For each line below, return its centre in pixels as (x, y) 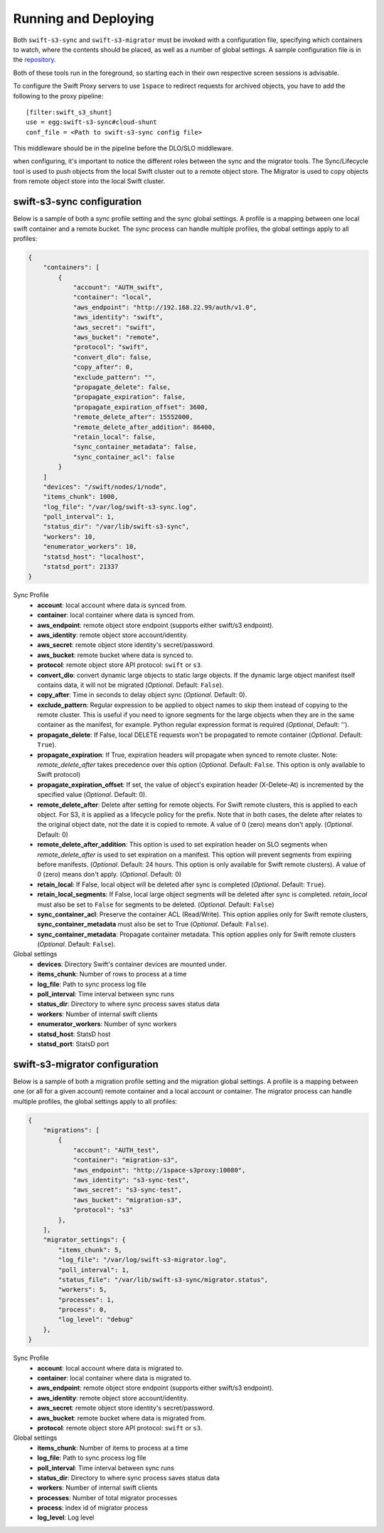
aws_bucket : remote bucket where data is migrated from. (122, 1418)
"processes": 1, (86, 1300)
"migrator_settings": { (84, 1240)
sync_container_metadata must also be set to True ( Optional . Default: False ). (153, 924)
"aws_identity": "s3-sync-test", (131, 1180)
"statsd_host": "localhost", (94, 557)
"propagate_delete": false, (122, 387)
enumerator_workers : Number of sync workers (107, 1024)
